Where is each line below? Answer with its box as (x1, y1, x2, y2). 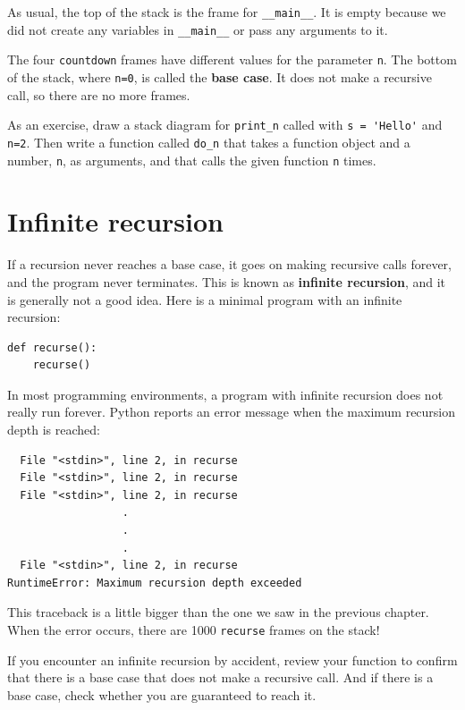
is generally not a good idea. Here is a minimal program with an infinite (7, 290, 402, 309)
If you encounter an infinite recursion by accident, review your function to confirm (7, 650, 458, 669)
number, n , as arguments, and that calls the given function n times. (7, 150, 376, 169)
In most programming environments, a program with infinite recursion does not (7, 385, 444, 403)
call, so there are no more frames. (7, 85, 190, 104)
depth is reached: (7, 420, 100, 439)
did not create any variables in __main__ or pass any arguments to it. (7, 20, 388, 38)
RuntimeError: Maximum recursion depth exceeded (7, 576, 302, 589)
